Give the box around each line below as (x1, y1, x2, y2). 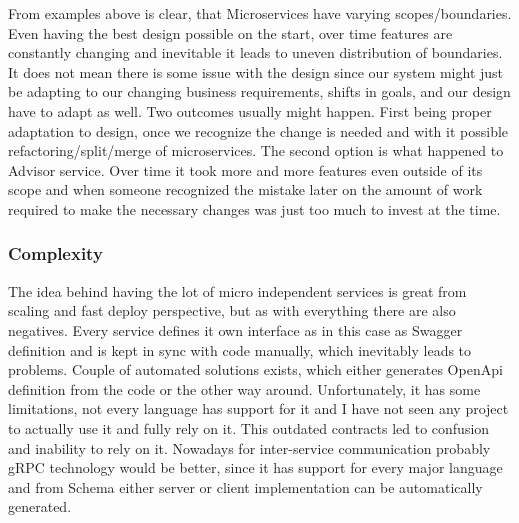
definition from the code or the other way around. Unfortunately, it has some (8, 378, 481, 399)
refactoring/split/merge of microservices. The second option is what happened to (8, 140, 504, 161)
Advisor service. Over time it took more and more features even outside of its (8, 159, 483, 180)
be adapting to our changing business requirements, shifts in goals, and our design (8, 81, 511, 102)
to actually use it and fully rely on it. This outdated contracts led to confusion (8, 417, 490, 438)
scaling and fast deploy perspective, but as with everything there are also (8, 300, 456, 321)
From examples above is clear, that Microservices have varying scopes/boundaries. (8, 3, 512, 23)
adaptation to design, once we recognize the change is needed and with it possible (8, 120, 509, 141)
